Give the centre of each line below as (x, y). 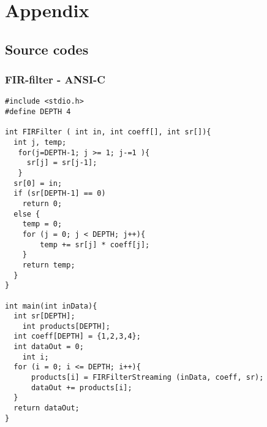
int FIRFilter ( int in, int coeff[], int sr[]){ (108, 132)
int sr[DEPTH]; (44, 316)
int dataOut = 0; (49, 347)
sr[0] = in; (38, 183)
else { (27, 214)
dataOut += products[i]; (81, 387)
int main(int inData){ (51, 306)
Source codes (47, 49)
